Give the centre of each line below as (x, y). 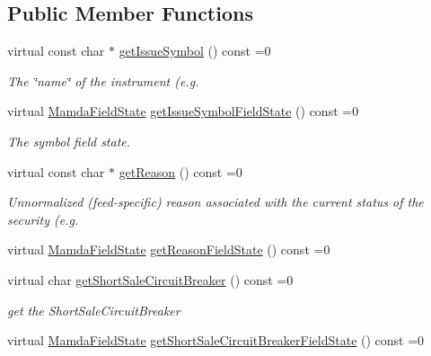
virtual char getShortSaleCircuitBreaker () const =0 (150, 279)
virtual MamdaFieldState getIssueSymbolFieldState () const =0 (183, 111)
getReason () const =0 (180, 171)
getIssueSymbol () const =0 (195, 51)
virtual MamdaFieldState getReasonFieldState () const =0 (169, 249)
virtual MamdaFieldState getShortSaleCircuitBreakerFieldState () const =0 (216, 340)
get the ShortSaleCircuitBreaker (94, 310)
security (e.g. (43, 219)
